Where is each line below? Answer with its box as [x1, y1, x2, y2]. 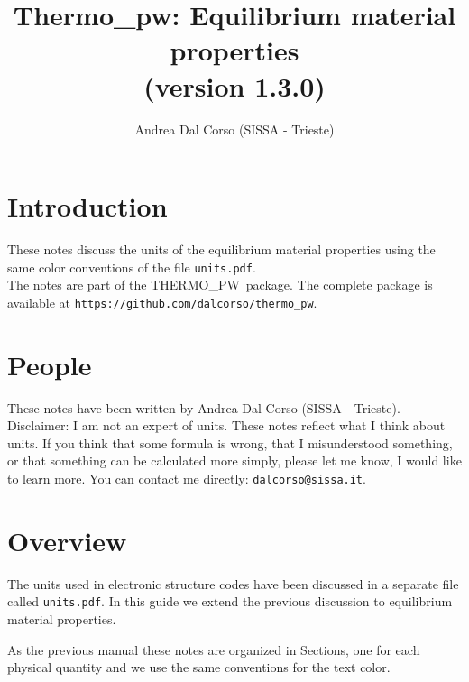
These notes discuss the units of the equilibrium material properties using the [7, 240, 436, 259]
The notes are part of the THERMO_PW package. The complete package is [7, 275, 433, 294]
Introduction [7, 188, 168, 225]
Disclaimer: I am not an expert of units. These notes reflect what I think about [7, 416, 446, 435]
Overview [7, 521, 127, 558]
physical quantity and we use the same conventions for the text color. [7, 658, 391, 677]
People [7, 346, 92, 382]
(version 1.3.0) [143, 67, 326, 104]
